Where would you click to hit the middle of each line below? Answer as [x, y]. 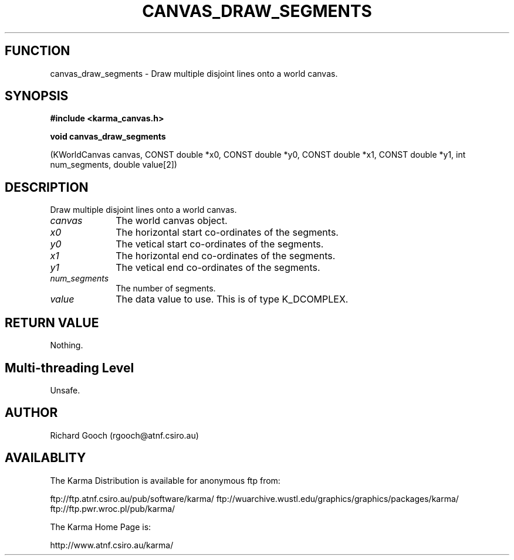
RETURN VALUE [52, 323]
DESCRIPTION [47, 187]
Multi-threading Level [70, 368]
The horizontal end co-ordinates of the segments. [226, 256]
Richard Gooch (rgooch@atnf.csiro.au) [124, 435]
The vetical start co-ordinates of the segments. [220, 244]
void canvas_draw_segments [108, 137]
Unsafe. [65, 390]
